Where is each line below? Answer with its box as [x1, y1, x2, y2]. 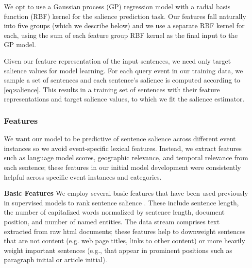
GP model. [4, 39, 36, 50]
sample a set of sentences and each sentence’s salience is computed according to [4, 75, 240, 85]
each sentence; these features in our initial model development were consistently [4, 162, 241, 172]
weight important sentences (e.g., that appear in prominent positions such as [4, 245, 232, 255]
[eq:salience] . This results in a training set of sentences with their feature [4, 84, 220, 94]
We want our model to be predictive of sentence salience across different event [4, 134, 236, 144]
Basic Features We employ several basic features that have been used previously [4, 188, 248, 198]
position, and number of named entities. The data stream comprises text [4, 216, 220, 226]
